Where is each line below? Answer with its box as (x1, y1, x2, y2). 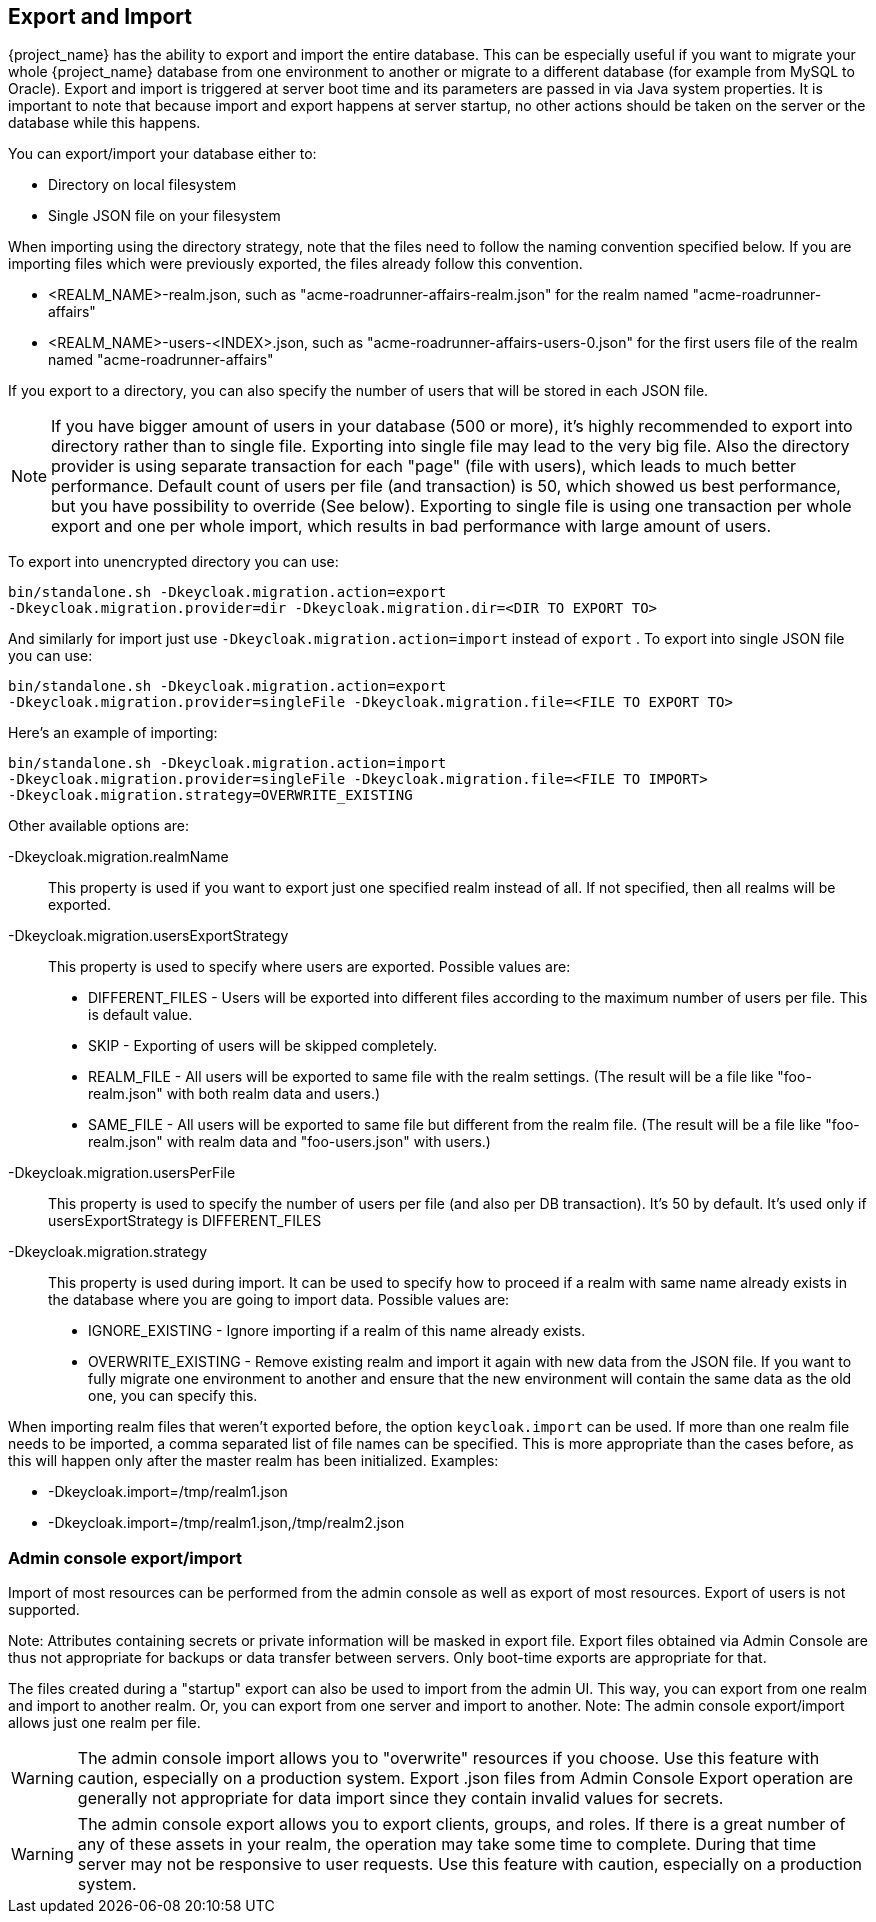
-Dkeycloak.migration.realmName (8, 848, 229, 866)
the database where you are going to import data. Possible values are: (48, 1291, 510, 1309)
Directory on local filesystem (48, 176, 237, 194)
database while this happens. (8, 114, 201, 132)
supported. (8, 1601, 80, 1619)
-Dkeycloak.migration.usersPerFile (8, 1164, 236, 1182)
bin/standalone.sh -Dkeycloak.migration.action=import (8, 755, 447, 772)
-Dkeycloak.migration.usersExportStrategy (8, 927, 289, 945)
